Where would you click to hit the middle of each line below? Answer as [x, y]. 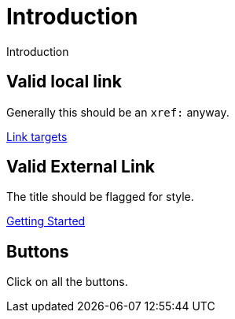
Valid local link [64, 82]
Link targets [37, 136]
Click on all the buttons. [67, 282]
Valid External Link [81, 167]
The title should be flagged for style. [100, 197]
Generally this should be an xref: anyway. [118, 112]
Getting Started [46, 221]
